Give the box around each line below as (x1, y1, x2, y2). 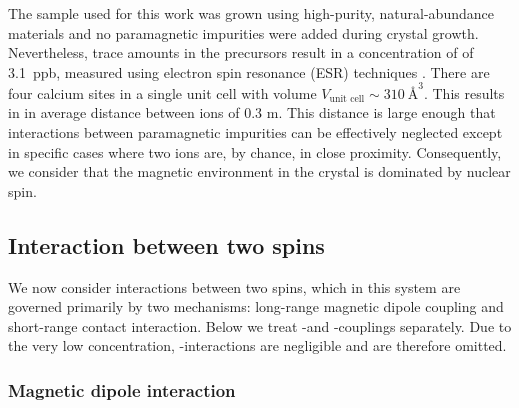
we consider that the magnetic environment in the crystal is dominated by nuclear (8, 161, 511, 182)
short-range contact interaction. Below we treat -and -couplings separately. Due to (8, 315, 512, 336)
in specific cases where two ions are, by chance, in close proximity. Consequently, (8, 141, 502, 162)
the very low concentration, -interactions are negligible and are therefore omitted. (8, 335, 507, 356)
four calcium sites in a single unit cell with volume (8, 82, 317, 103)
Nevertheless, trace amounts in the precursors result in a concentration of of (8, 42, 474, 63)
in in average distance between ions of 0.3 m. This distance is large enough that (8, 102, 496, 123)
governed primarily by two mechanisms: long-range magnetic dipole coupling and (8, 296, 504, 317)
